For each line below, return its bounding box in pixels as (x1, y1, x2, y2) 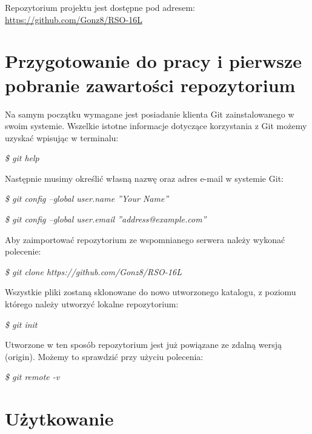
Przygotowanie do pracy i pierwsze (5, 48, 302, 73)
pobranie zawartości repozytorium (5, 72, 296, 97)
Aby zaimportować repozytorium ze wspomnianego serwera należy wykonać (5, 233, 285, 245)
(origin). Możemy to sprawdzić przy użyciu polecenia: (5, 350, 204, 362)
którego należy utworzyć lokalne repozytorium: (5, 298, 179, 310)
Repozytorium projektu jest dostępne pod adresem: (5, 1, 196, 13)
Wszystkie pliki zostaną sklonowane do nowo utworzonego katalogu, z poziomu (5, 285, 296, 298)
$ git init (5, 318, 38, 330)
